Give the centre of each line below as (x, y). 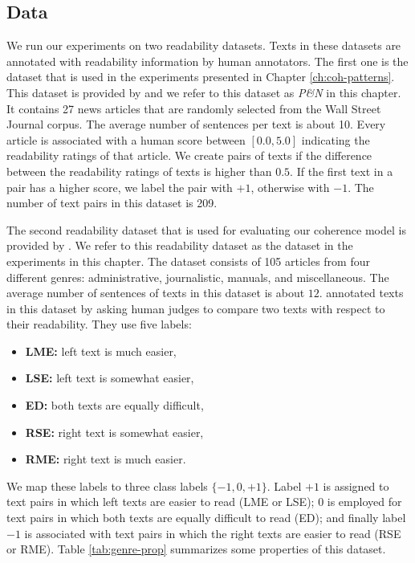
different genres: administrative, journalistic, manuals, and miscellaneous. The (198, 277)
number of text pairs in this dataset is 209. (112, 203)
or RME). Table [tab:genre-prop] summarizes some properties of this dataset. (196, 549)
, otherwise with (290, 187)
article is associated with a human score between (126, 139)
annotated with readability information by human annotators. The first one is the (207, 61)
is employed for (364, 502)
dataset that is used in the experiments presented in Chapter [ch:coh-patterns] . (201, 77)
